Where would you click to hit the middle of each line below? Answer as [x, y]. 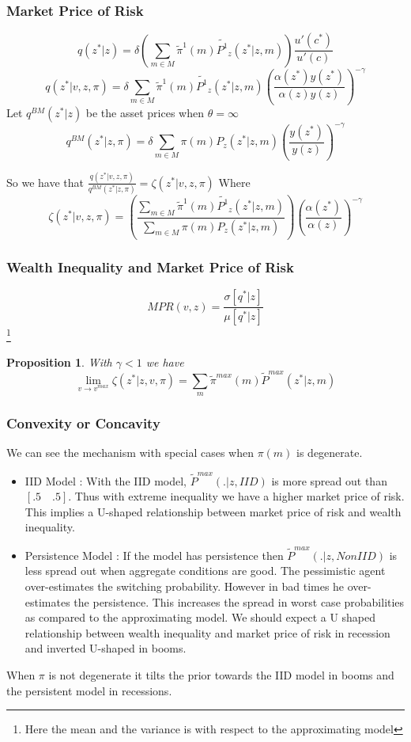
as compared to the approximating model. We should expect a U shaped [200, 617]
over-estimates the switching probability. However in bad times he [185, 586]
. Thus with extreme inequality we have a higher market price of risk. [236, 496]
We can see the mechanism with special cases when [130, 453]
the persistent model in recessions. [89, 690]
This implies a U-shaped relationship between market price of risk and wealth [213, 511]
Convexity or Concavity [83, 423]
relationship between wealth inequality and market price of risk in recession [207, 632]
